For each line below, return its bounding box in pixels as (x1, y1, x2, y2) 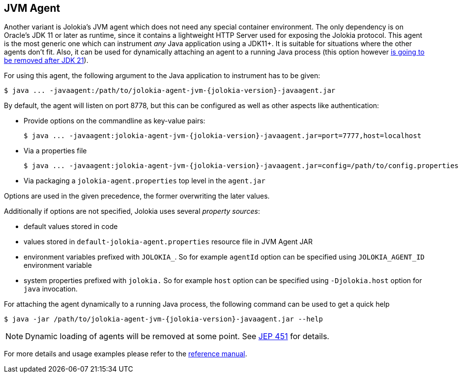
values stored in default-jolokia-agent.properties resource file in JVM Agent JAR (24, 237, 313, 246)
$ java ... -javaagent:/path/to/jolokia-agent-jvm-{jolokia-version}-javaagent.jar (4, 87, 336, 95)
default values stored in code (24, 222, 118, 231)
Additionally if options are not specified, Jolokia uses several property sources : (4, 207, 260, 216)
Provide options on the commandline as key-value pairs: (24, 116, 205, 125)
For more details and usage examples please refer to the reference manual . (4, 349, 247, 358)
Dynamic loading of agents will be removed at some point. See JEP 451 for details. (25, 331, 329, 342)
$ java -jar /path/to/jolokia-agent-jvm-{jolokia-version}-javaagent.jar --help (4, 315, 323, 323)
